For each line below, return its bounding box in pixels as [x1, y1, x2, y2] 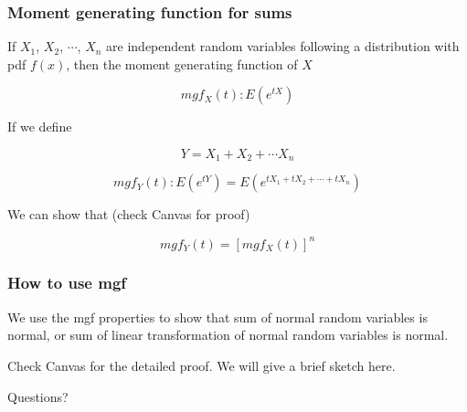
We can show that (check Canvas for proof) [7, 205, 250, 224]
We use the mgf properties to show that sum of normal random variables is [7, 307, 428, 326]
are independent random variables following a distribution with [106, 37, 460, 56]
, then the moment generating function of [66, 54, 298, 73]
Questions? [7, 386, 69, 406]
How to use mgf [7, 271, 127, 294]
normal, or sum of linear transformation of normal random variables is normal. [7, 325, 449, 344]
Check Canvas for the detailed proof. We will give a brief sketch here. [7, 355, 396, 375]
